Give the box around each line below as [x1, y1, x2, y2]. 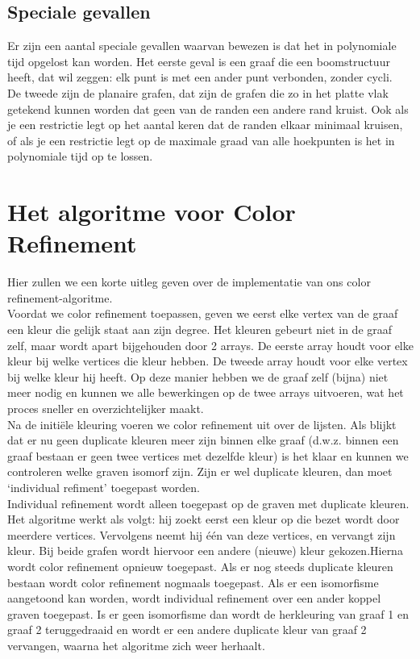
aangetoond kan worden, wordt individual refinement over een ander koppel [7, 590, 381, 607]
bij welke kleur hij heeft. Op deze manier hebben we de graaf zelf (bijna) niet [7, 368, 389, 385]
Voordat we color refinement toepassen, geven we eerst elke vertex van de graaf [7, 305, 398, 322]
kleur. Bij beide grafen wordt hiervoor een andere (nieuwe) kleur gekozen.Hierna [7, 542, 403, 559]
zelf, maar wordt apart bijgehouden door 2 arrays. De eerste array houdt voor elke [7, 336, 414, 353]
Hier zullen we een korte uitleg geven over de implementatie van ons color [7, 273, 371, 290]
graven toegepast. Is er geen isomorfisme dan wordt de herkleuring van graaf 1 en [7, 605, 409, 622]
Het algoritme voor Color [7, 195, 296, 228]
